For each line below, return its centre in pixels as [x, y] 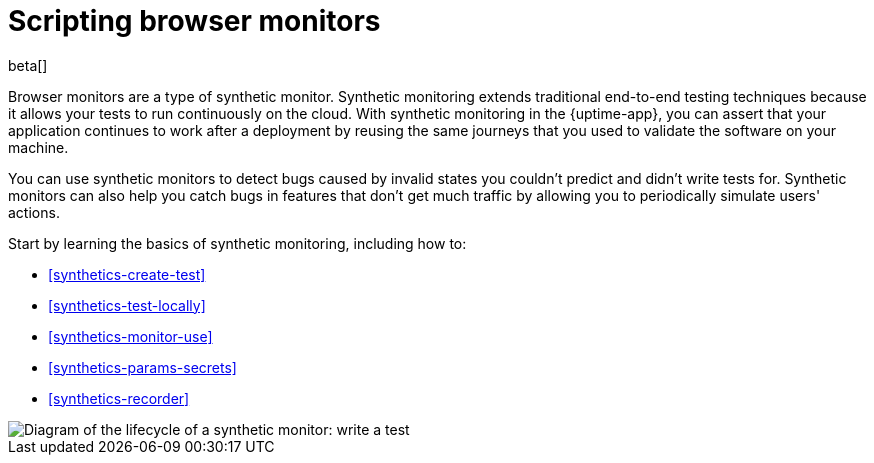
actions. [34, 212]
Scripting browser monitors [194, 21]
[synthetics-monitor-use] [130, 336]
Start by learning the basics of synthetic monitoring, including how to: [237, 243]
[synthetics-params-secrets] [142, 367]
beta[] [28, 65]
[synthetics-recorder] [119, 398]
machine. [38, 147]
